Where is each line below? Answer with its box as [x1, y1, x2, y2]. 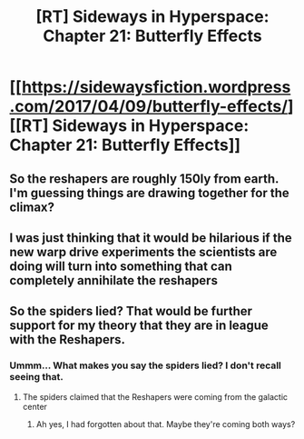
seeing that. [9, 371, 64, 384]
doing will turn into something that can [9, 258, 233, 274]
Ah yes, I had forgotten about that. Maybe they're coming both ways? [35, 418, 296, 429]
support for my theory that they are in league [9, 318, 270, 334]
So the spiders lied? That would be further [9, 304, 252, 319]
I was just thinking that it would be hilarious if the [9, 230, 292, 245]
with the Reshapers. [9, 332, 125, 347]
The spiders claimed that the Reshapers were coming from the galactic [22, 391, 289, 402]
